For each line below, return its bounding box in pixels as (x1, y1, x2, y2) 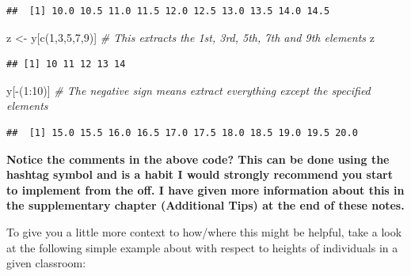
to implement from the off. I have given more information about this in (6, 181, 405, 198)
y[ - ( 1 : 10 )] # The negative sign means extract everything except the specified (6, 81, 371, 98)
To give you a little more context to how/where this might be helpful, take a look (6, 223, 402, 240)
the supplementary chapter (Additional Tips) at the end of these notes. (6, 197, 405, 214)
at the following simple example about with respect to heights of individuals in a (6, 239, 398, 255)
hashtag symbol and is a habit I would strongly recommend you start (6, 166, 393, 183)
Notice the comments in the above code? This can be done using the (6, 150, 390, 167)
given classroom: (6, 255, 86, 271)
